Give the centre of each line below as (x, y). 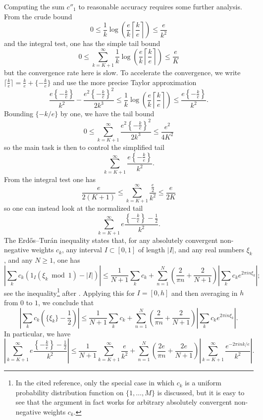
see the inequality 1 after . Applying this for (69, 292)
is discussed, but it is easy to (201, 392)
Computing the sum (34, 6)
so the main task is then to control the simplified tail (84, 147)
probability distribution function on (70, 392)
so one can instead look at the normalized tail (74, 208)
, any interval (82, 250)
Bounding (19, 114)
